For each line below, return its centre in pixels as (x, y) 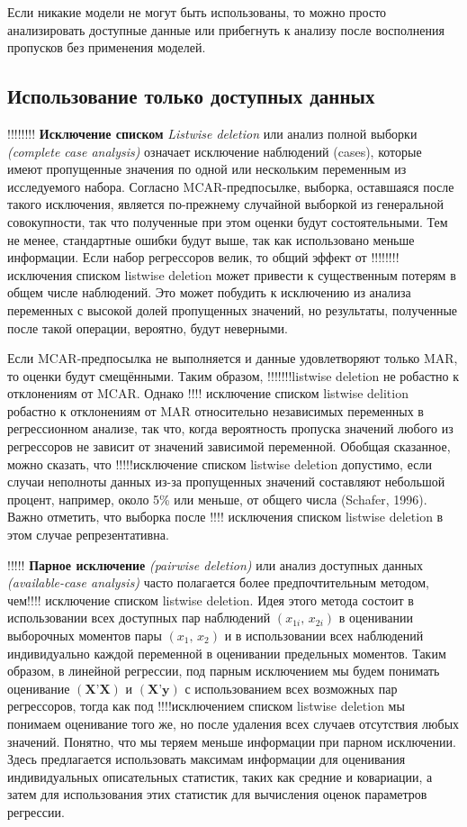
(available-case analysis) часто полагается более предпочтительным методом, (218, 582)
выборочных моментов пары (85, 636)
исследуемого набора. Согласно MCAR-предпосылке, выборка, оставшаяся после (231, 186)
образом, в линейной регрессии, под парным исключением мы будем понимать (224, 671)
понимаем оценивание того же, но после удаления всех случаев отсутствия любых (233, 723)
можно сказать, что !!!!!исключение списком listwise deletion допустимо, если (220, 463)
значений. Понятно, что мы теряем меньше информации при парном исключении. (232, 741)
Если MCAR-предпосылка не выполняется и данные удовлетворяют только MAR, (233, 358)
